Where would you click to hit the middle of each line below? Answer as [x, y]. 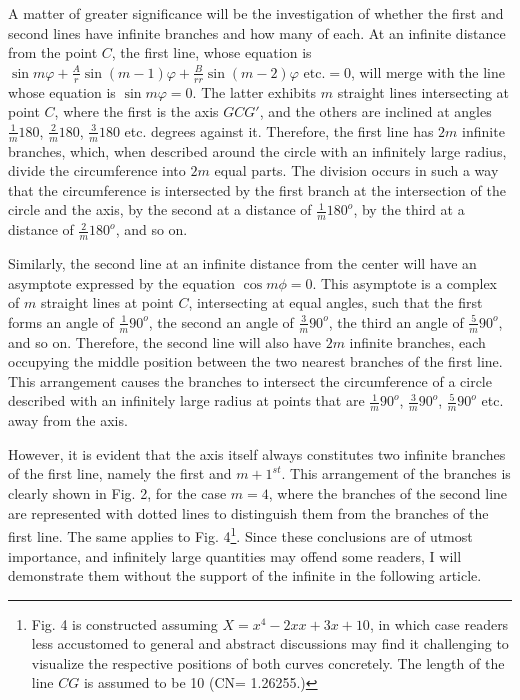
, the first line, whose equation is [211, 52]
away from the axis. [68, 420]
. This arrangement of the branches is [396, 473]
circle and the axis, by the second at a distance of [160, 209]
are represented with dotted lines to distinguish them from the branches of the [248, 512]
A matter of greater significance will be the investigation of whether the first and [256, 13]
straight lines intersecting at [423, 91]
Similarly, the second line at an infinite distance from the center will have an [242, 263]
